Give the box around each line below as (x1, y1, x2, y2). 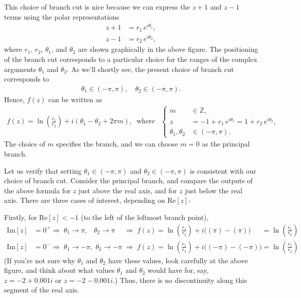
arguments (4, 63, 36, 74)
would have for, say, (147, 265, 209, 275)
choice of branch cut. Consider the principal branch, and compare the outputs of (4, 175, 253, 186)
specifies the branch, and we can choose (56, 138, 178, 149)
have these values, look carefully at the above (108, 255, 248, 265)
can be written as (48, 94, 102, 104)
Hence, (4, 94, 25, 104)
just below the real (185, 185, 243, 195)
